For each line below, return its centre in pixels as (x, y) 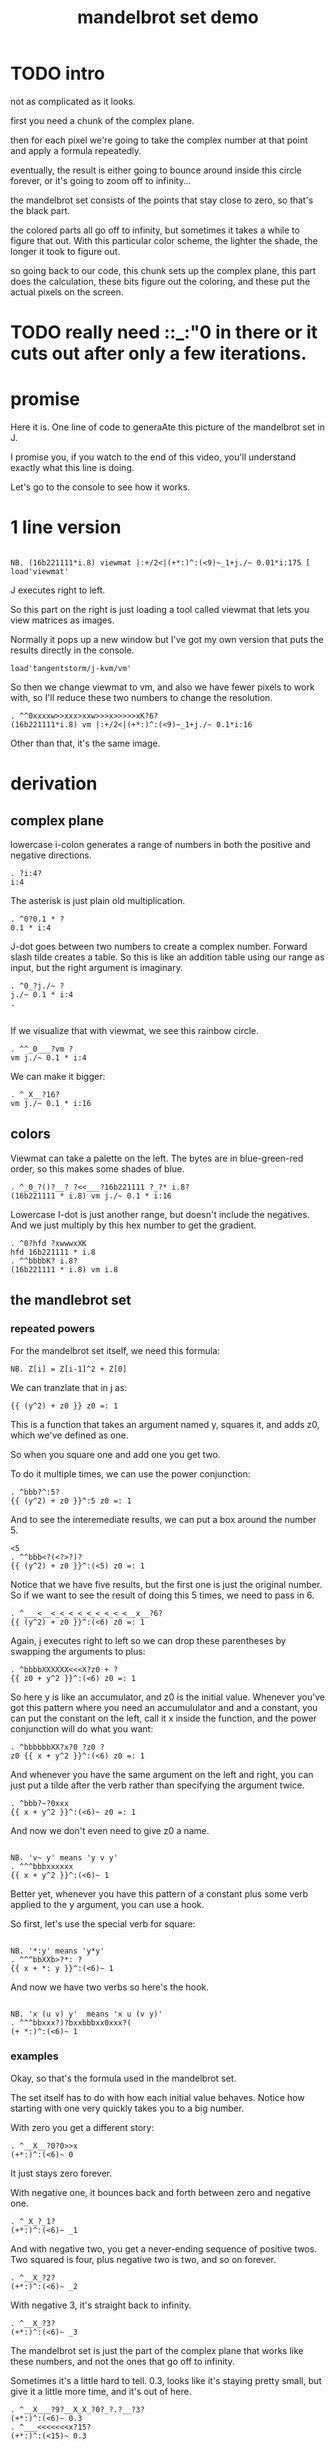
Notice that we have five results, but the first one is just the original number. (166, 1584)
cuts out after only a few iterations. (158, 353)
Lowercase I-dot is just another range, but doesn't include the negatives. (160, 1214)
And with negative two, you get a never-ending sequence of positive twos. (164, 2248)
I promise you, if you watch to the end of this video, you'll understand (153, 457)
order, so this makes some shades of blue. (97, 1168)
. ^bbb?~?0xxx (40, 1803)
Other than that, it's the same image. (85, 743)
